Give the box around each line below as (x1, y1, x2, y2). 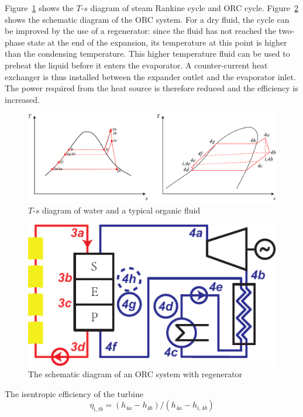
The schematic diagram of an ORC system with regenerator (28, 368, 243, 380)
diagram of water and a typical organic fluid (42, 204, 201, 216)
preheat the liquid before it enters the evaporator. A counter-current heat (5, 58, 268, 71)
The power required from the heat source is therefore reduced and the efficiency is (5, 82, 298, 94)
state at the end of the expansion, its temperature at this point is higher (27, 36, 287, 48)
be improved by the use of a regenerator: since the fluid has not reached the (5, 25, 276, 37)
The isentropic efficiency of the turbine (5, 387, 143, 399)
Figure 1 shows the (5, 2, 74, 13)
